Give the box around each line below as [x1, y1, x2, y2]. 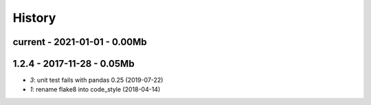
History [12, 10, 56, 25]
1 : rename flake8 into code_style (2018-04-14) [30, 85, 161, 93]
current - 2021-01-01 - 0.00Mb [12, 36, 147, 48]
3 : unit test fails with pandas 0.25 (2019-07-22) [30, 76, 164, 85]
